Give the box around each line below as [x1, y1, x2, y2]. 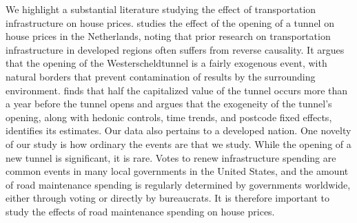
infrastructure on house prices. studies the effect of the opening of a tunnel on [6, 15, 334, 30]
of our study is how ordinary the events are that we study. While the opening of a [6, 136, 351, 151]
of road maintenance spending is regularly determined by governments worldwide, [6, 177, 351, 191]
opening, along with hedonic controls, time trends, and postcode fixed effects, [6, 109, 332, 124]
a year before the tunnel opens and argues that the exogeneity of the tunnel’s [6, 96, 332, 111]
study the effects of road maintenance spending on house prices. [6, 204, 275, 218]
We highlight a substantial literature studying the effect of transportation [6, 2, 316, 16]
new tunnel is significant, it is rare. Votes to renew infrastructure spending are [6, 150, 336, 164]
